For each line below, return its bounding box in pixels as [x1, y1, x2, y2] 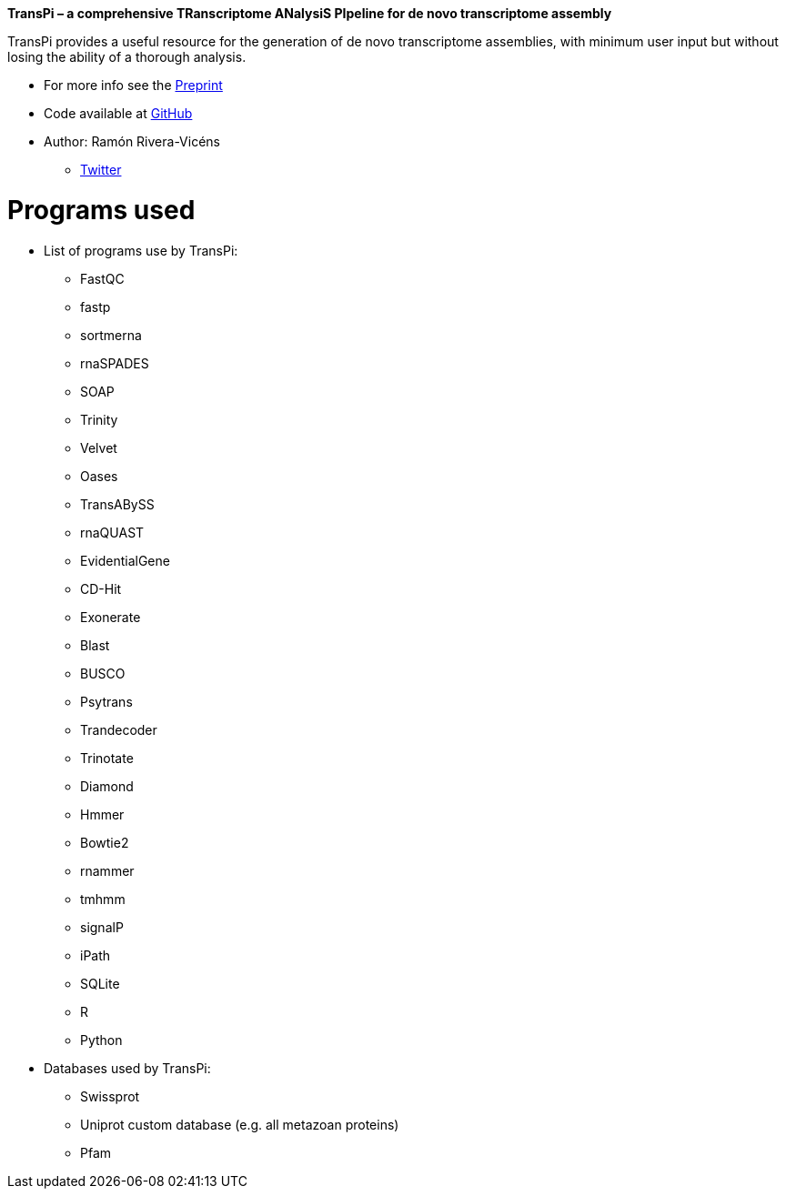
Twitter [80, 162, 122, 177]
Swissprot [80, 1088, 140, 1104]
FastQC [80, 270, 125, 286]
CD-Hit [80, 580, 122, 597]
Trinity [80, 411, 118, 427]
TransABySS [80, 496, 155, 512]
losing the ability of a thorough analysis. [7, 49, 247, 65]
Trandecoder [80, 721, 157, 738]
